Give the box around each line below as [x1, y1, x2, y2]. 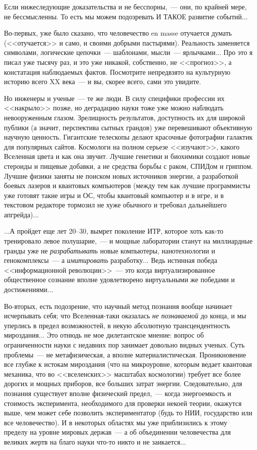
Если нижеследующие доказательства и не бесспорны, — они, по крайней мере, [4, 1, 247, 11]
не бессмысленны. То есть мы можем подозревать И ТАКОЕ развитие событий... [4, 11, 248, 21]
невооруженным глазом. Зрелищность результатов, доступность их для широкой [4, 112, 245, 122]
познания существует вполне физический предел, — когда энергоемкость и [4, 388, 231, 398]
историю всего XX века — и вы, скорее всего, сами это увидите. [4, 76, 201, 87]
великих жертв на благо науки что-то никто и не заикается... [4, 436, 186, 447]
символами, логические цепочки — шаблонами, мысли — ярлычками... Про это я [4, 47, 253, 57]
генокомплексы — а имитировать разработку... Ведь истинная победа [4, 255, 217, 265]
